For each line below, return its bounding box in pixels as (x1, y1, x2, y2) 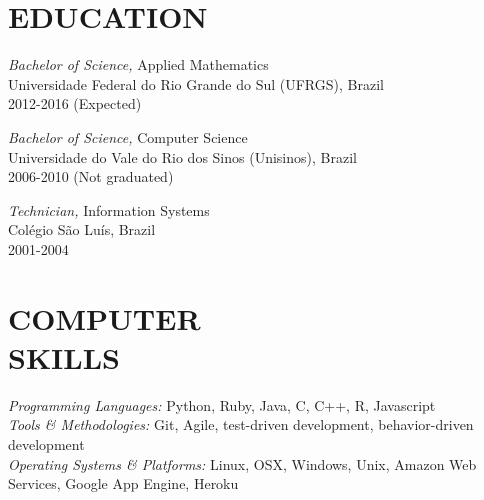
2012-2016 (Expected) (8, 93, 142, 114)
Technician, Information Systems (8, 199, 210, 220)
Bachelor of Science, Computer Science (8, 126, 248, 147)
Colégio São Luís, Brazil (8, 219, 156, 240)
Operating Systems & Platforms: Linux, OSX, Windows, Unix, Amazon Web (8, 453, 477, 474)
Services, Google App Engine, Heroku (8, 473, 239, 494)
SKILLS (8, 336, 120, 377)
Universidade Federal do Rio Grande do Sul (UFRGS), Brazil (8, 73, 384, 94)
